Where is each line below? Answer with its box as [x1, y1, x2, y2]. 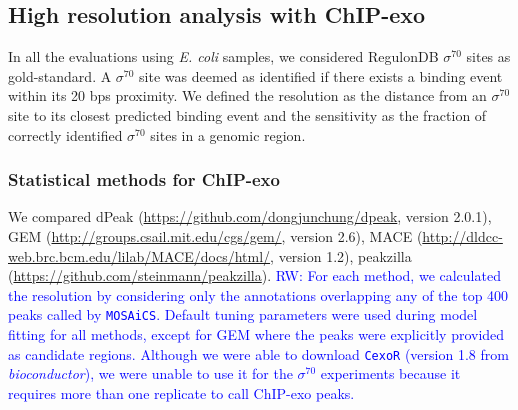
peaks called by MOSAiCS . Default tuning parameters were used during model [8, 304, 478, 325]
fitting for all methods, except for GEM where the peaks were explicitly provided [8, 324, 505, 345]
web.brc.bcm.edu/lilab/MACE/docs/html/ [8, 245, 271, 266]
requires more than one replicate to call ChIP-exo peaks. [8, 382, 355, 403]
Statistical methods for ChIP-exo [8, 167, 280, 192]
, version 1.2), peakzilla [270, 245, 412, 266]
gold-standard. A [8, 65, 112, 86]
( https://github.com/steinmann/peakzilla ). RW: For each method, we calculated [8, 265, 501, 286]
